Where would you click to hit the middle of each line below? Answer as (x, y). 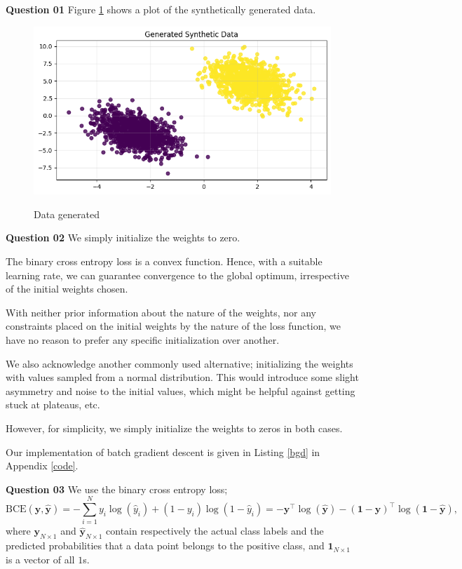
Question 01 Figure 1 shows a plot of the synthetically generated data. (161, 9)
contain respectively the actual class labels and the (215, 531)
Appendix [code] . (42, 466)
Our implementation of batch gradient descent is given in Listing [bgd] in (163, 451)
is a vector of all (40, 559)
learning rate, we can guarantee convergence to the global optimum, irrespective (177, 275)
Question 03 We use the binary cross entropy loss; (117, 489)
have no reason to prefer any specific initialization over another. (143, 339)
